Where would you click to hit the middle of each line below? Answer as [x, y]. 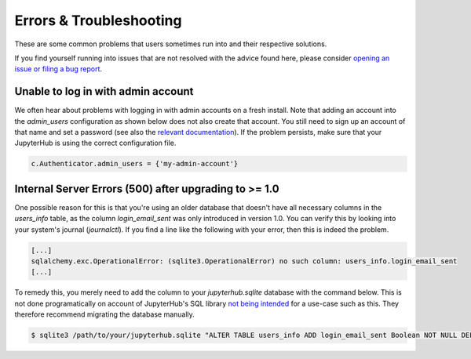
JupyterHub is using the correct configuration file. [95, 143]
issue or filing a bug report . [58, 69]
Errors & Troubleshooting [98, 20]
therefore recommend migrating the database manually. [105, 314]
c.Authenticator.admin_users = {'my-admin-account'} [135, 164]
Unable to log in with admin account [104, 91]
